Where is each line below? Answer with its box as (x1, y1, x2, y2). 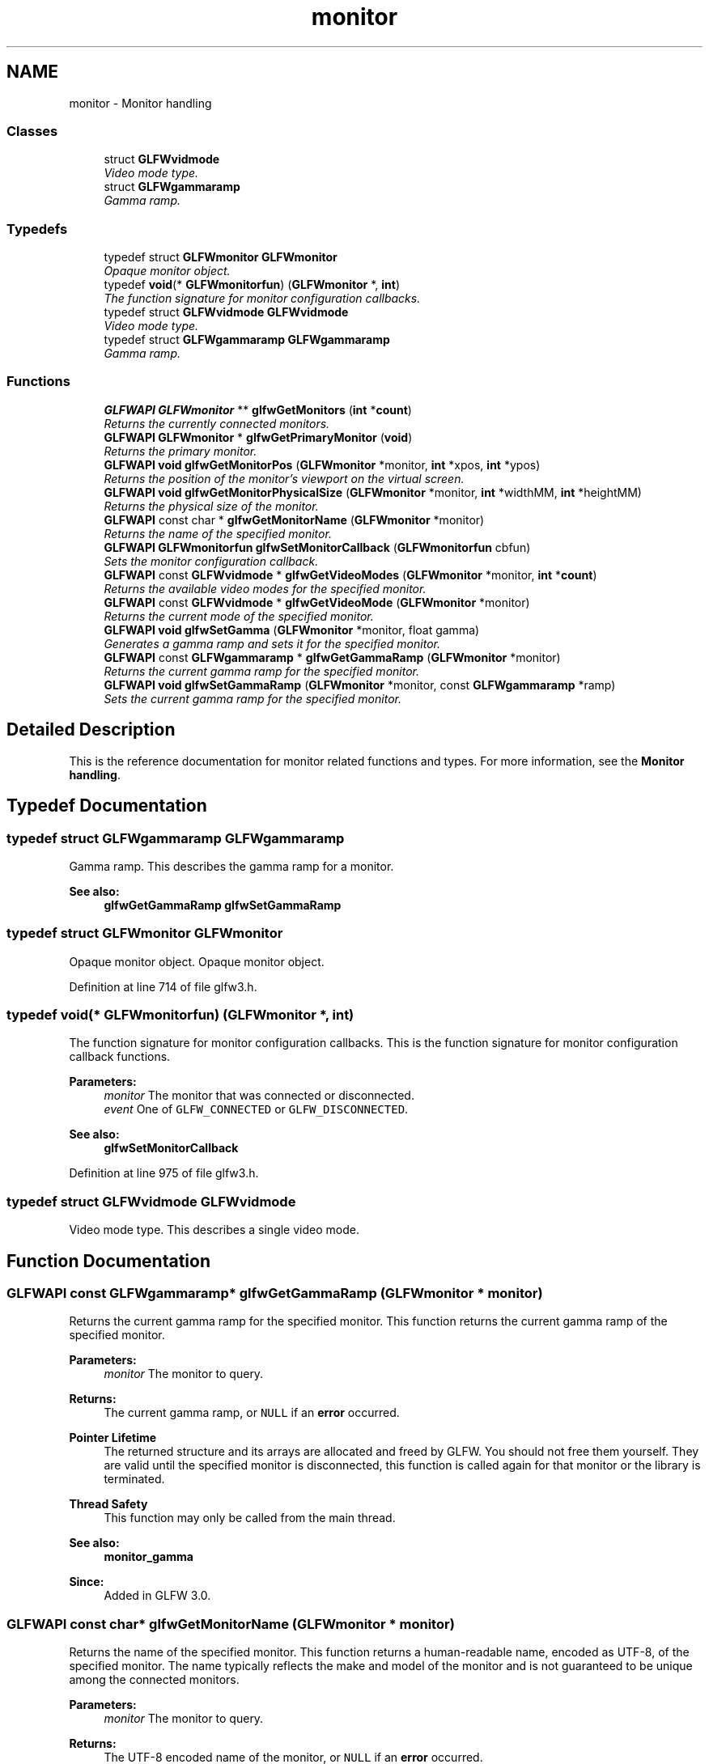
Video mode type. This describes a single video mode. (69, 1223, 359, 1237)
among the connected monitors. (69, 1673, 240, 1687)
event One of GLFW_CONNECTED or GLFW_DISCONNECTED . (104, 1102, 409, 1117)
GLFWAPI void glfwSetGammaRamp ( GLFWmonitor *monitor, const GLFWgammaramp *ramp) (104, 677, 616, 692)
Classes (6, 122, 58, 139)
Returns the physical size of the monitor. (104, 498, 319, 513)
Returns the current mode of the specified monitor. (104, 608, 374, 623)
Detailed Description (6, 719, 176, 740)
